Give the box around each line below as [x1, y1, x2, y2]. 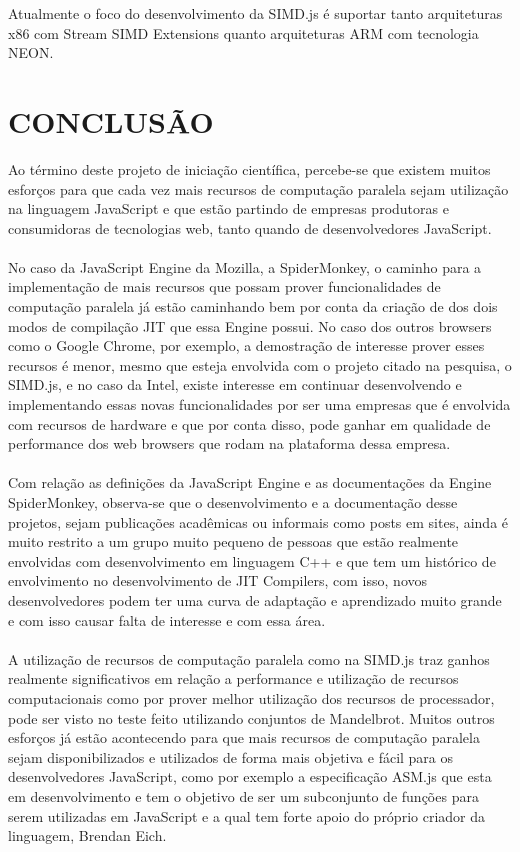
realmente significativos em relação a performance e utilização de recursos [8, 668, 459, 689]
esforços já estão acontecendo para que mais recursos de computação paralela [8, 727, 480, 748]
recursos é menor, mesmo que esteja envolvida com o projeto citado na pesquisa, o [8, 354, 512, 375]
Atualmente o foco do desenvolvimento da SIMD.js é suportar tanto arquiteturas [8, 3, 503, 23]
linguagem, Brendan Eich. [8, 825, 167, 846]
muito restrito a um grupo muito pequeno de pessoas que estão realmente [8, 531, 459, 552]
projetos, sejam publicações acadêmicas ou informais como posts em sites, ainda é [8, 511, 509, 532]
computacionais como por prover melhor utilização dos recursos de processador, [8, 687, 495, 708]
